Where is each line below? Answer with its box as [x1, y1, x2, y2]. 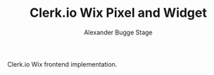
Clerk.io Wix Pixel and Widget [29, 5, 208, 21]
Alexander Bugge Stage [84, 28, 153, 36]
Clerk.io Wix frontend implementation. [7, 60, 118, 68]
